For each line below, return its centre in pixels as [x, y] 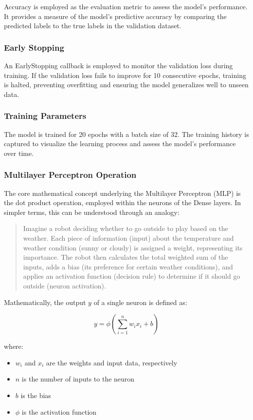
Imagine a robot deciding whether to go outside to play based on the [126, 228]
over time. [19, 153]
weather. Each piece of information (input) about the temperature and [128, 238]
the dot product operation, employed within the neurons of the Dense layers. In [123, 202]
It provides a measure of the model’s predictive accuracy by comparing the [115, 16]
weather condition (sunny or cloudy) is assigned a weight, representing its [133, 247]
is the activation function [59, 411]
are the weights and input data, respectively [112, 362]
